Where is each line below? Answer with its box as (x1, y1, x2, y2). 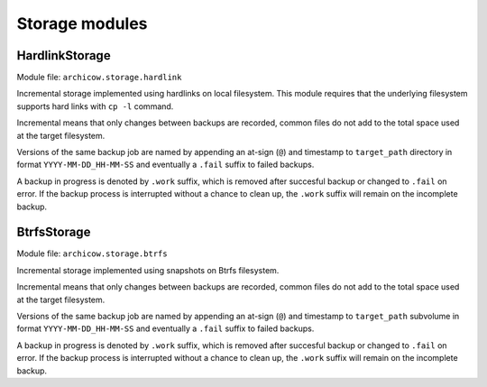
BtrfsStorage (16, 225, 91, 240)
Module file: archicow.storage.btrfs (16, 248, 168, 259)
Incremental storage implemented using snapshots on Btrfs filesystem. (16, 264, 280, 275)
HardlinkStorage (16, 48, 112, 63)
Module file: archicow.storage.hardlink (16, 72, 182, 83)
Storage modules (16, 14, 148, 33)
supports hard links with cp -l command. (16, 100, 174, 112)
